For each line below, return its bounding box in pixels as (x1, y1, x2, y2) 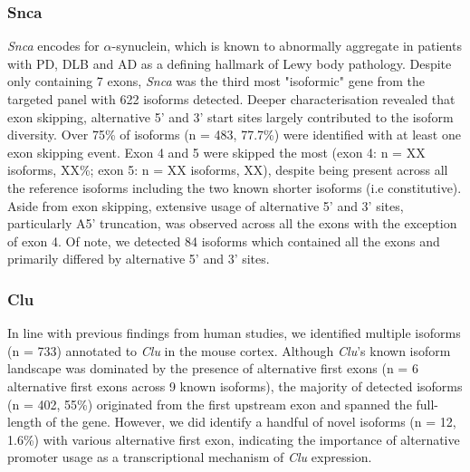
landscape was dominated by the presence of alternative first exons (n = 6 (7, 359, 418, 378)
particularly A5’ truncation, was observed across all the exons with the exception (7, 214, 457, 233)
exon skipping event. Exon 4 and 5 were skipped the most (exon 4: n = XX (7, 142, 426, 161)
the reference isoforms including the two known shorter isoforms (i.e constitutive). (7, 178, 462, 197)
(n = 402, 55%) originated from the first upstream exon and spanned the (7, 394, 412, 413)
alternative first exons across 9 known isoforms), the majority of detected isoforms (7, 376, 463, 395)
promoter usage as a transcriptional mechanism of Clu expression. (7, 448, 372, 467)
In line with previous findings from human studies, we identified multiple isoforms (7, 323, 461, 342)
